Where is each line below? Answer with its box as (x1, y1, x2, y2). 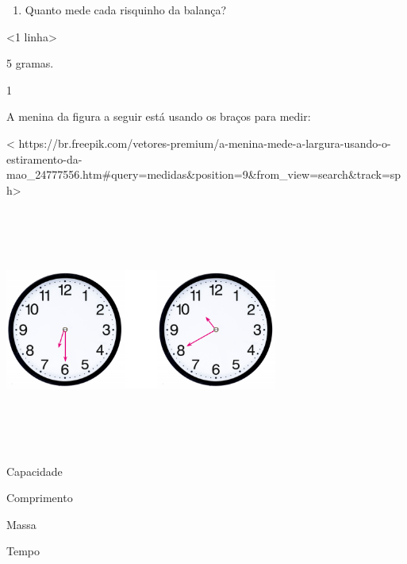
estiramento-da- (6, 150, 83, 167)
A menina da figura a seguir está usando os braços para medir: (6, 108, 311, 125)
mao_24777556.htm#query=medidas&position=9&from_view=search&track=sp (6, 166, 401, 183)
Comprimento (6, 489, 73, 506)
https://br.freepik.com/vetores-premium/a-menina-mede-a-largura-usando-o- (18, 134, 391, 151)
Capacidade (6, 462, 63, 479)
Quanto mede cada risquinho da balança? (25, 2, 227, 17)
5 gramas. (6, 55, 54, 71)
